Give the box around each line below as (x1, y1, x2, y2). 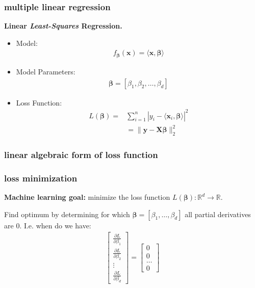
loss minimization (4, 171, 78, 184)
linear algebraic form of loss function (4, 148, 158, 161)
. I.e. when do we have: (19, 220, 91, 230)
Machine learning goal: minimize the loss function (4, 192, 170, 202)
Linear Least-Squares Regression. (4, 20, 122, 31)
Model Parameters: (16, 66, 75, 76)
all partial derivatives (185, 208, 251, 219)
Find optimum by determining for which (4, 208, 130, 219)
